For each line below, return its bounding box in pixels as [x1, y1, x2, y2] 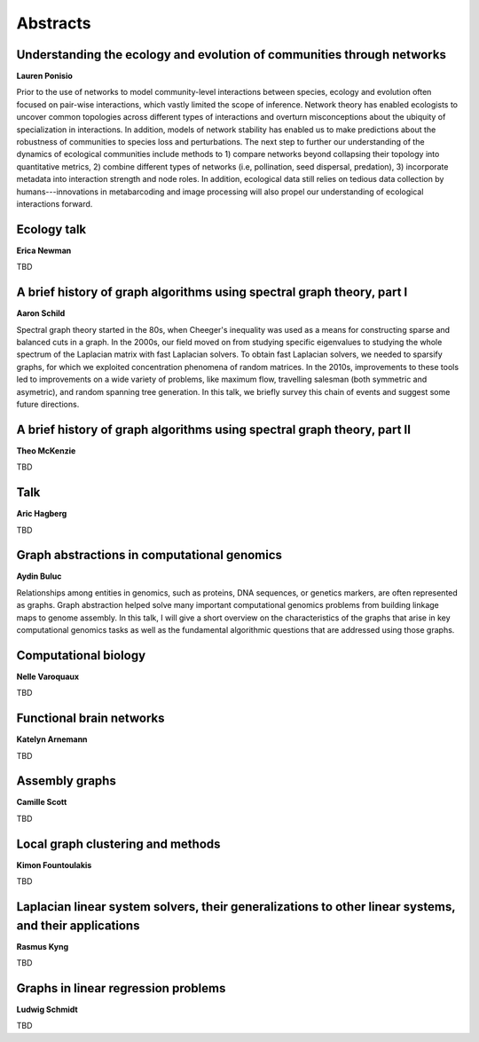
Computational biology [16, 648, 146, 663]
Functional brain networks [16, 711, 165, 726]
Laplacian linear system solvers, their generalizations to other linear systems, [16, 899, 456, 914]
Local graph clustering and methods [16, 836, 221, 851]
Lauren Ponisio [16, 71, 73, 82]
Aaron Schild [16, 308, 66, 319]
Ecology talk [16, 222, 87, 237]
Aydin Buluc [16, 571, 62, 581]
